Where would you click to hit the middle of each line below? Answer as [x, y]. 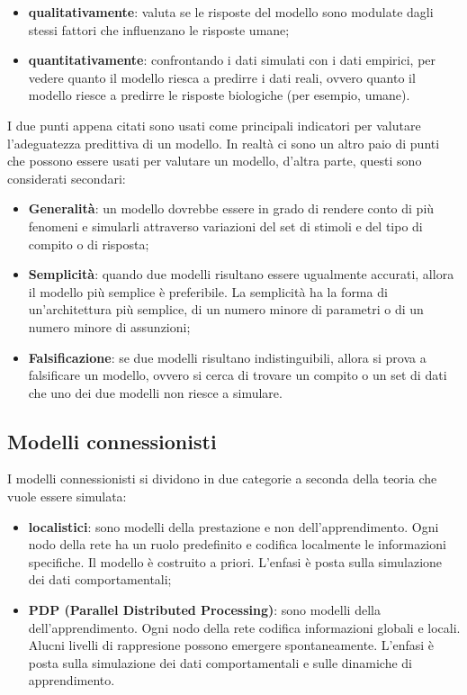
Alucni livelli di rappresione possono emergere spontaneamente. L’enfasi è [231, 645]
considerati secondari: [67, 178]
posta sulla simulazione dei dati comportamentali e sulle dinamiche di [220, 662]
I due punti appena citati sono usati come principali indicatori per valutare [214, 125]
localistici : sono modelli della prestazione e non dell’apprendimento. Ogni [233, 526]
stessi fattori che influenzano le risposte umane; [159, 29]
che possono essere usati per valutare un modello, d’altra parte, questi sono [215, 161]
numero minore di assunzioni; [109, 326]
